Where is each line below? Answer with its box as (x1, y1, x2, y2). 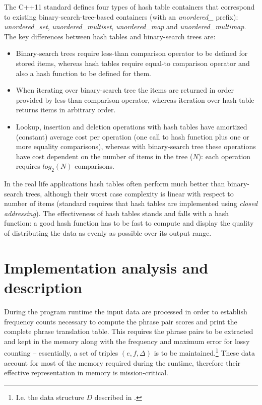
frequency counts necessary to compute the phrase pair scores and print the (4, 316, 237, 326)
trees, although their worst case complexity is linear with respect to (25, 188, 234, 198)
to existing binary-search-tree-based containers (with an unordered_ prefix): (4, 11, 238, 22)
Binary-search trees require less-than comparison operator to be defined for (16, 48, 248, 58)
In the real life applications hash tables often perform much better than (4, 178, 225, 189)
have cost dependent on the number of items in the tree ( (16, 151, 193, 161)
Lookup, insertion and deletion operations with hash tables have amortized (16, 121, 247, 131)
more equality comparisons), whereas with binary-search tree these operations (16, 141, 256, 152)
